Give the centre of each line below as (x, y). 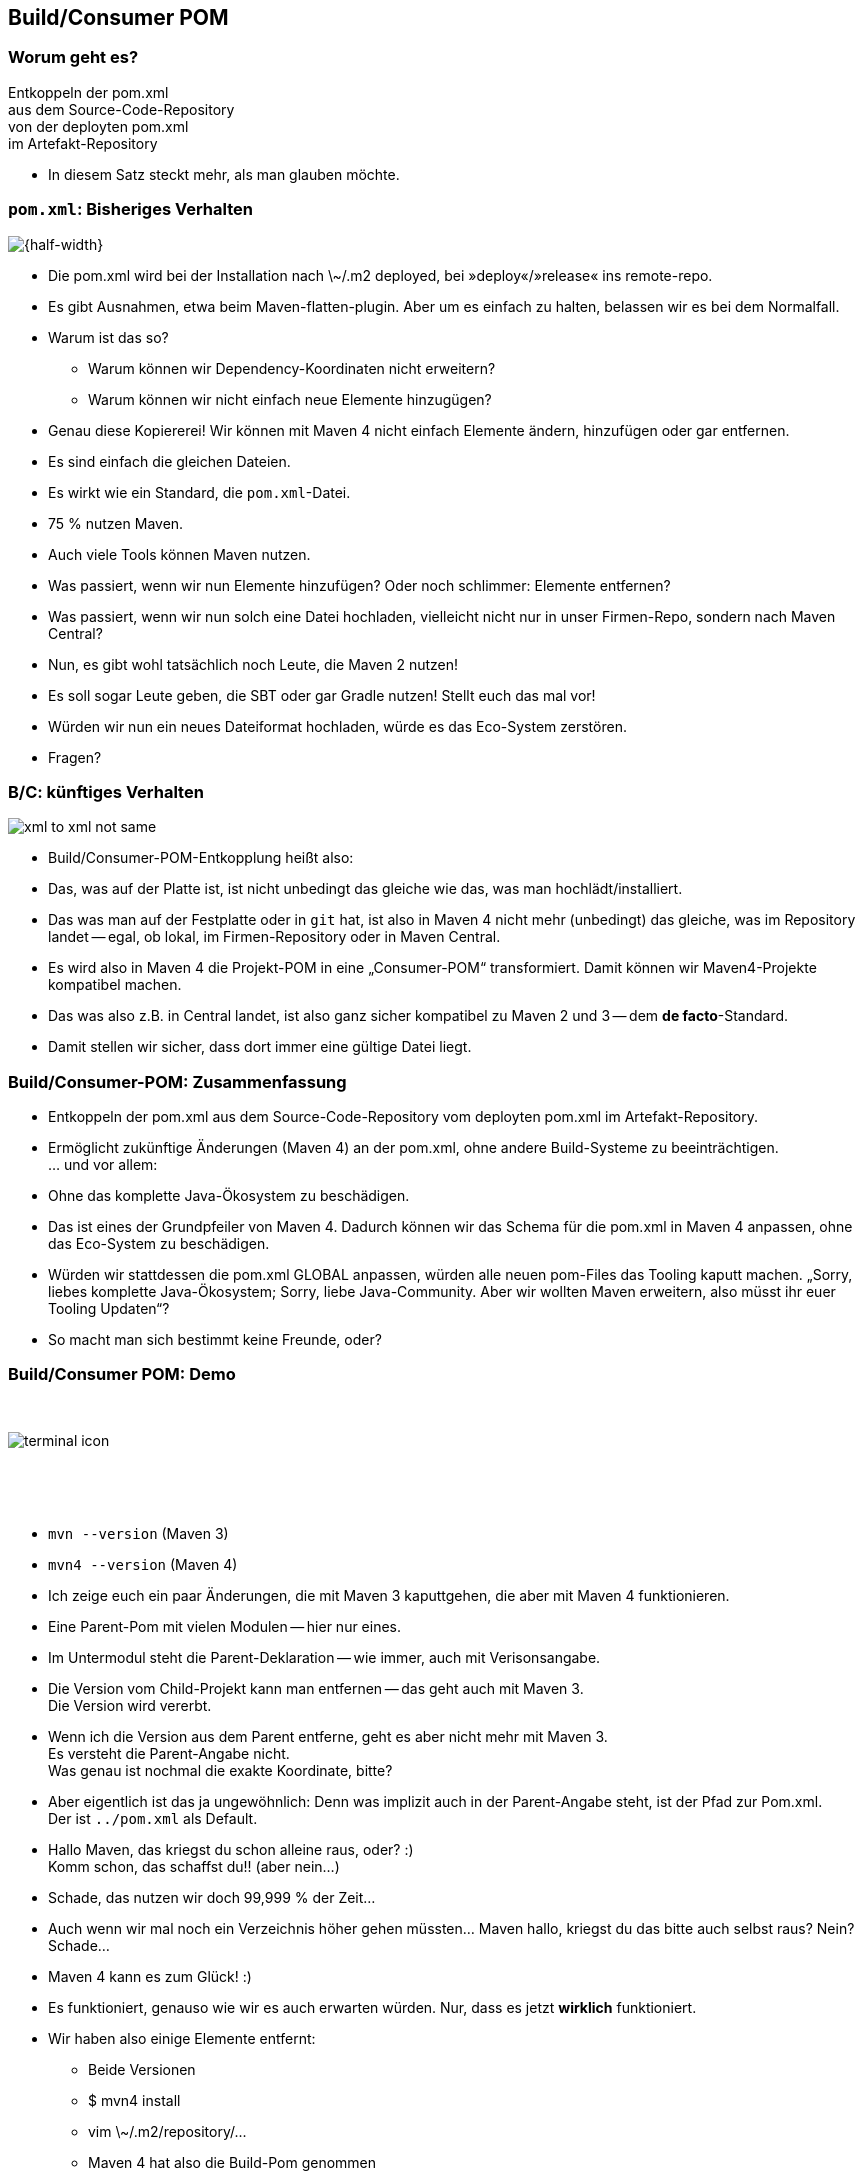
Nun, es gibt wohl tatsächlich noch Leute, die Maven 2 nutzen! (253, 664)
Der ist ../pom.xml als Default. (153, 1818)
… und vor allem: (103, 1165)
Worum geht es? (73, 57)
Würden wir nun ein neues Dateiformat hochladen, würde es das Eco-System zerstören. (337, 726)
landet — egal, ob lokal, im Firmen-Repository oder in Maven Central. (274, 937)
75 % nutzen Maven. (116, 523)
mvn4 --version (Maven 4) (143, 1564)
